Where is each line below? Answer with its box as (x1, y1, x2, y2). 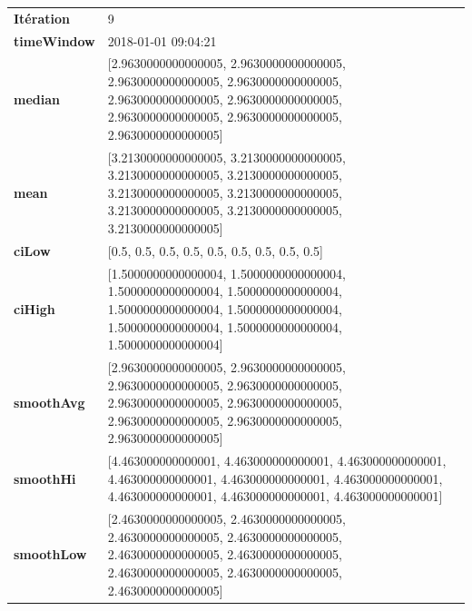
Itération (14, 8, 70, 27)
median (14, 89, 60, 108)
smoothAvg (14, 393, 85, 412)
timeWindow (14, 31, 95, 50)
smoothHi (14, 468, 76, 488)
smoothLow (14, 545, 87, 564)
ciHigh (14, 299, 55, 318)
